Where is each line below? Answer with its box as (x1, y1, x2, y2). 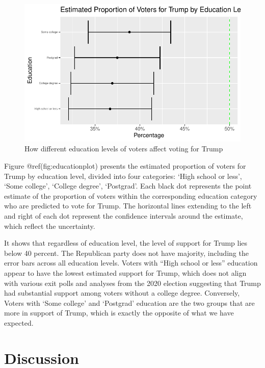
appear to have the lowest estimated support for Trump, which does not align (4, 267, 247, 278)
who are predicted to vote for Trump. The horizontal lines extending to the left (4, 200, 252, 211)
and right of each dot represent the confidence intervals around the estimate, (4, 210, 243, 221)
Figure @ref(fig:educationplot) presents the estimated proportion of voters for (4, 161, 246, 171)
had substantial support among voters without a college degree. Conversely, (4, 287, 240, 298)
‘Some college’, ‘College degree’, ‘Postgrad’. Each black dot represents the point (4, 180, 252, 191)
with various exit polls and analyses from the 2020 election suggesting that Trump (4, 277, 261, 288)
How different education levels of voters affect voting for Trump (24, 143, 223, 154)
